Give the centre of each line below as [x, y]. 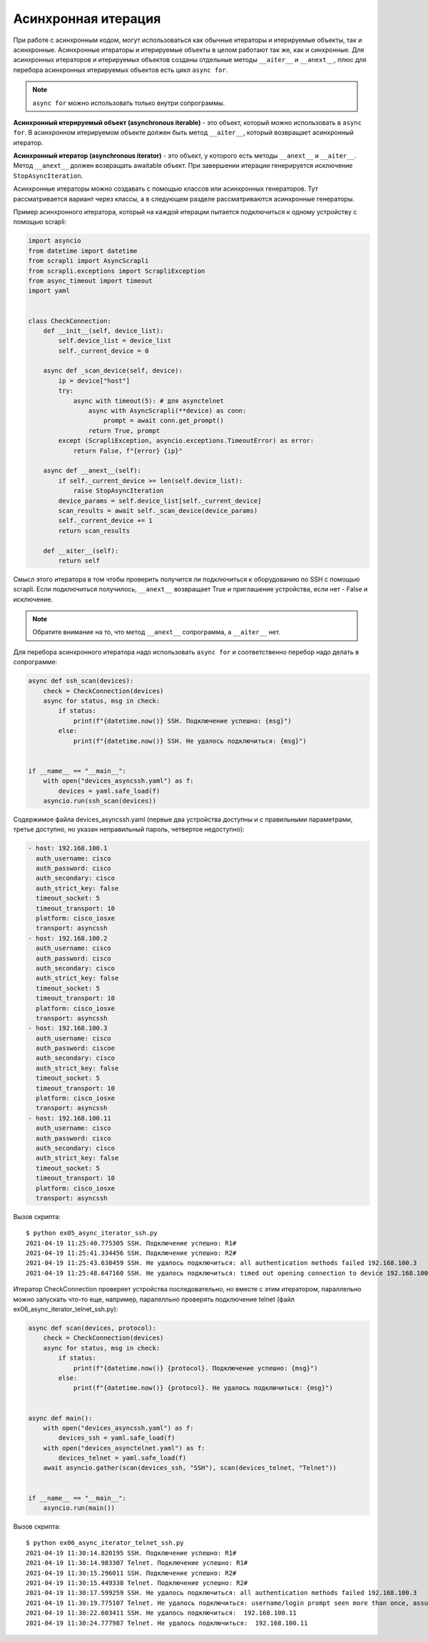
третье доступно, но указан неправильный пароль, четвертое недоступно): [129, 829]
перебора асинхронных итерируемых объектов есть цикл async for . [121, 70]
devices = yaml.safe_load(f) [109, 791]
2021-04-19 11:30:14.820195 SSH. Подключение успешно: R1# [131, 1553]
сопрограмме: [35, 662]
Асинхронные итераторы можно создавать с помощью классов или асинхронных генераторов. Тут [166, 189]
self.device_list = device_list [114, 341]
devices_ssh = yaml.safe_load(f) [117, 1438]
